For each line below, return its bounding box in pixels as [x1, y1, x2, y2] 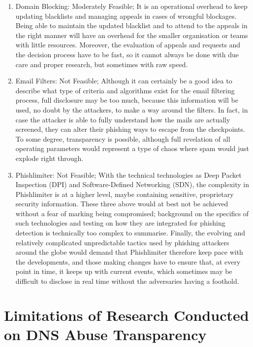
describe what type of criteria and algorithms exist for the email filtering [15, 85, 235, 95]
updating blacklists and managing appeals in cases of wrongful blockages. [15, 10, 237, 21]
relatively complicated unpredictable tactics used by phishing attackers [15, 237, 229, 247]
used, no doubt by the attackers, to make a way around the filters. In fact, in [15, 104, 248, 115]
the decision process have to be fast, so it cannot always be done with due [15, 49, 239, 59]
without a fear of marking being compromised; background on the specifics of [15, 208, 249, 218]
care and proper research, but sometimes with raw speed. [15, 59, 188, 69]
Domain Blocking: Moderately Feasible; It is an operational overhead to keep [15, 1, 248, 11]
